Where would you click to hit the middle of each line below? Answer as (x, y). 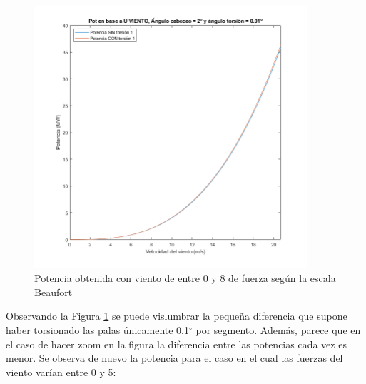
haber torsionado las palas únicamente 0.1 (97, 330)
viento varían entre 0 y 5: (61, 372)
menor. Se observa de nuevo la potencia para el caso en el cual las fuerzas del (174, 358)
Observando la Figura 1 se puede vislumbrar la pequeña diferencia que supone (177, 316)
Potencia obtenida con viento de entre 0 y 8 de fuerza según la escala (185, 278)
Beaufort (54, 292)
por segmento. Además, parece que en (278, 330)
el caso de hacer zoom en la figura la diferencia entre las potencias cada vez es (176, 344)
